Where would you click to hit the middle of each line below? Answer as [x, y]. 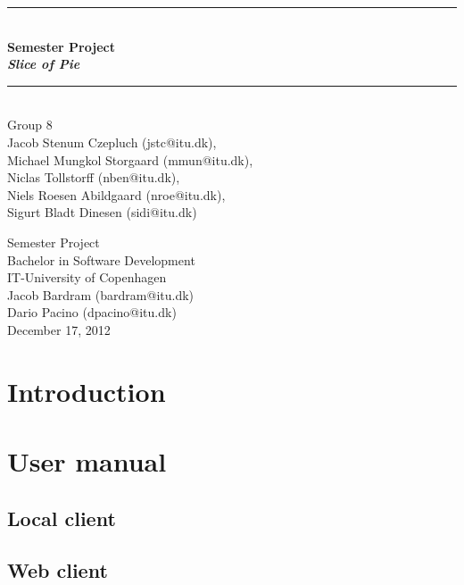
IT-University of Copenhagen [87, 277]
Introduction [87, 391]
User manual [87, 461]
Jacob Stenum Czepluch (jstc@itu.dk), [112, 142]
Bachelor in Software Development [101, 259]
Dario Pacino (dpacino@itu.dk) [92, 312]
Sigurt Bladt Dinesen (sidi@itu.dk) [102, 212]
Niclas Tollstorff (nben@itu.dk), [94, 177]
